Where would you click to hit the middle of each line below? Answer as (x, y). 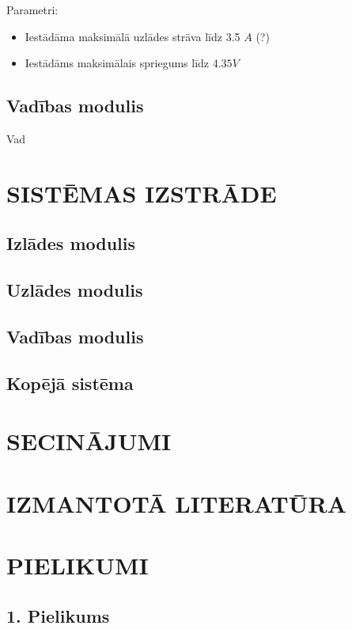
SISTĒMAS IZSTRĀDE (142, 193)
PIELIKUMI (78, 565)
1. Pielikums (58, 615)
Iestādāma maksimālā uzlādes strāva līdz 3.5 (132, 36)
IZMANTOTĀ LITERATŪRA (176, 503)
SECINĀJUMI (89, 441)
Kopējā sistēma (70, 383)
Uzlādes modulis (75, 290)
